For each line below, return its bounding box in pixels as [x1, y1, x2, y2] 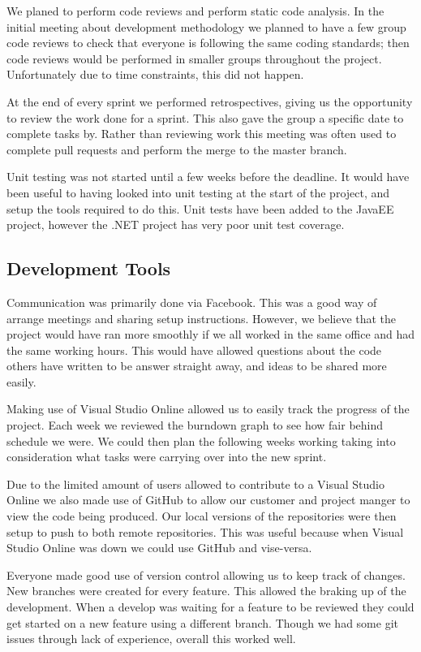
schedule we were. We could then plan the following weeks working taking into [6, 432, 396, 449]
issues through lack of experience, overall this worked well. [6, 630, 296, 647]
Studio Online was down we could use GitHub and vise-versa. [6, 539, 312, 556]
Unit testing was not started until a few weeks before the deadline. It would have [6, 168, 410, 185]
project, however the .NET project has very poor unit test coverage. [6, 216, 345, 233]
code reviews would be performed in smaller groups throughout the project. [6, 50, 382, 67]
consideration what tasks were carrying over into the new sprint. [6, 448, 327, 465]
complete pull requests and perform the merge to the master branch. [6, 140, 347, 158]
